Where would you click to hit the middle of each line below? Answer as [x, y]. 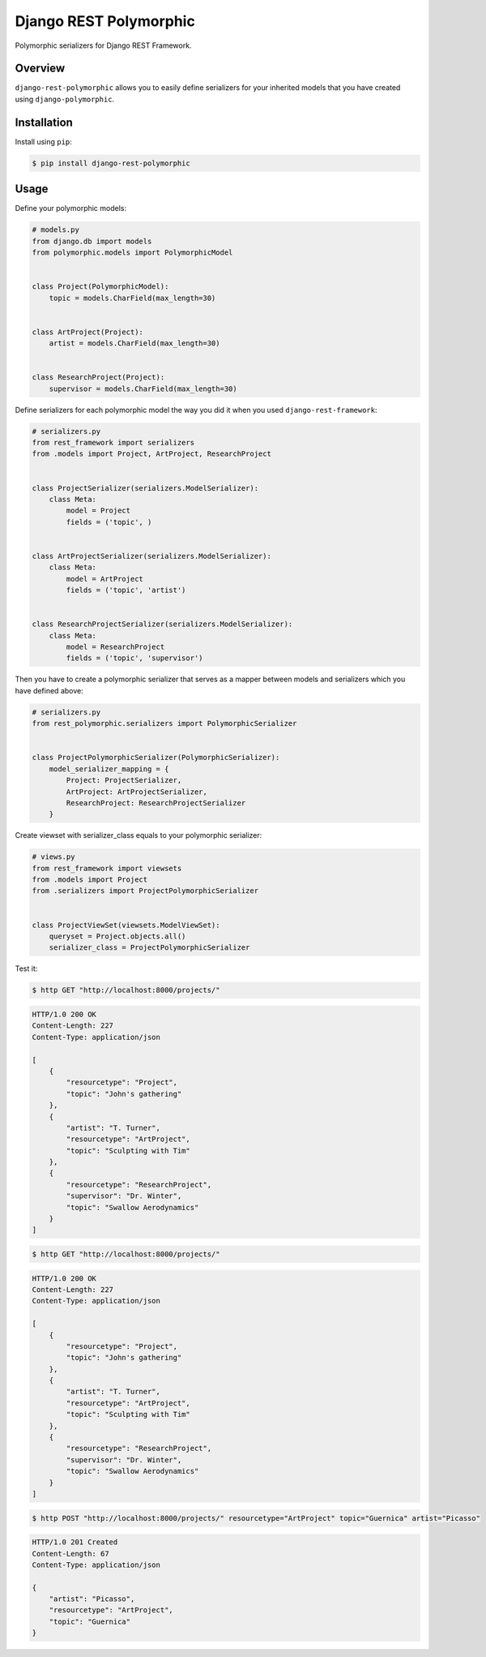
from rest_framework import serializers [113, 443]
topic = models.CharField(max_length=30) [132, 298]
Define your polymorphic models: [71, 208]
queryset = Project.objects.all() [117, 936]
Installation [44, 122]
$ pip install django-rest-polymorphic [111, 163]
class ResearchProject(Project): [98, 378]
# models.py [56, 230]
